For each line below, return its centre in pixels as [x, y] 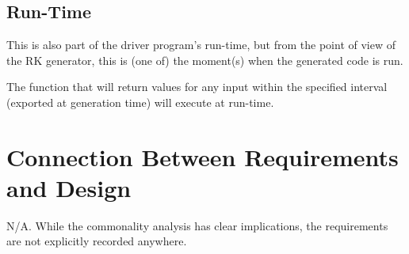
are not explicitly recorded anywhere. [97, 241]
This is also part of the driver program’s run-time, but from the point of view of [201, 45]
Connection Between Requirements [203, 156]
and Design [69, 187]
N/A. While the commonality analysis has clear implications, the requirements [197, 225]
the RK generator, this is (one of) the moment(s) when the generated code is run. [205, 60]
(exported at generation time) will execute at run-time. [140, 102]
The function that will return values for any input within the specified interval [197, 87]
